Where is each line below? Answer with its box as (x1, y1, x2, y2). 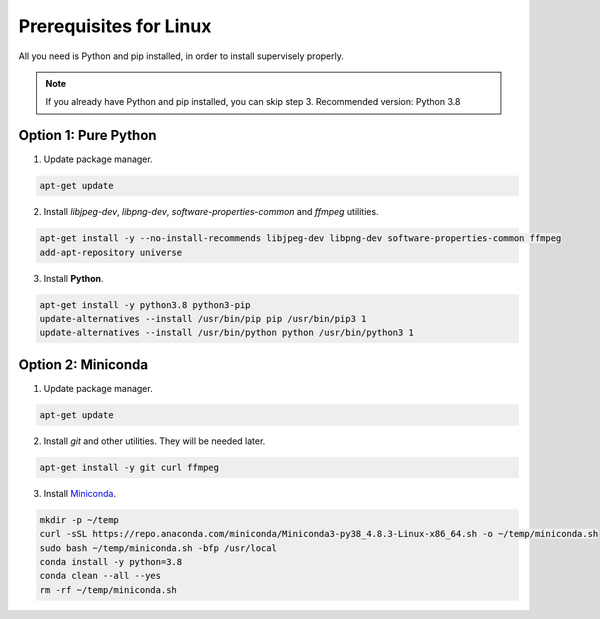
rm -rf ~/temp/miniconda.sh (39, 584, 177, 595)
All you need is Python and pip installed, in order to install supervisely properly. (18, 50, 345, 62)
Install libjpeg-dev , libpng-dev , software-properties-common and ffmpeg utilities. (43, 206, 379, 218)
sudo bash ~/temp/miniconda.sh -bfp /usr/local (39, 542, 277, 554)
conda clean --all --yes (39, 570, 162, 582)
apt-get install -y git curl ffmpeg (39, 461, 220, 473)
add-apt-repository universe (39, 246, 183, 258)
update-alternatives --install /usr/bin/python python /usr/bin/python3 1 (39, 327, 415, 339)
